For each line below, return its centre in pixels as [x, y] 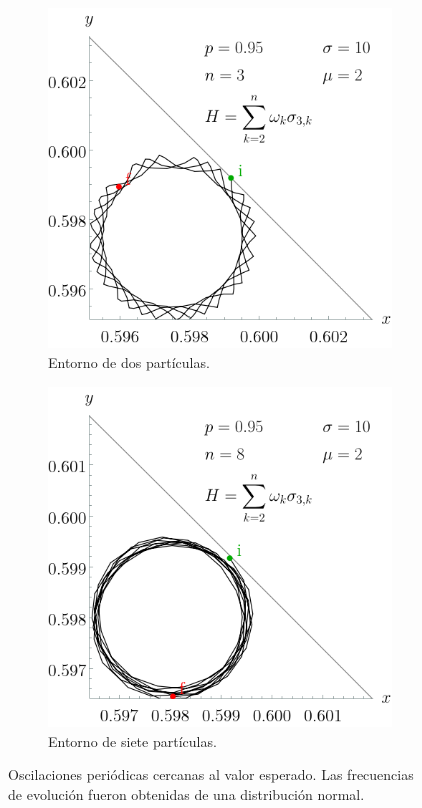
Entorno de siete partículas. [132, 740]
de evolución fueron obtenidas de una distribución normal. [186, 793]
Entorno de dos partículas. [129, 362]
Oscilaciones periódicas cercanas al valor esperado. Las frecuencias [211, 774]
